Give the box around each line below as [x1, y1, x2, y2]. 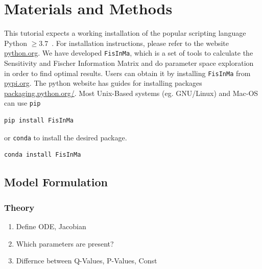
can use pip [4, 97, 41, 108]
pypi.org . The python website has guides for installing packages [4, 78, 202, 88]
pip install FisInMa [4, 117, 74, 125]
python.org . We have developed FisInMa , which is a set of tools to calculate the [4, 47, 253, 58]
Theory [4, 201, 35, 213]
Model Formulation [4, 174, 108, 190]
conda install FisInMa [4, 151, 81, 159]
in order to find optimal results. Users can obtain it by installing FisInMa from [4, 67, 251, 78]
